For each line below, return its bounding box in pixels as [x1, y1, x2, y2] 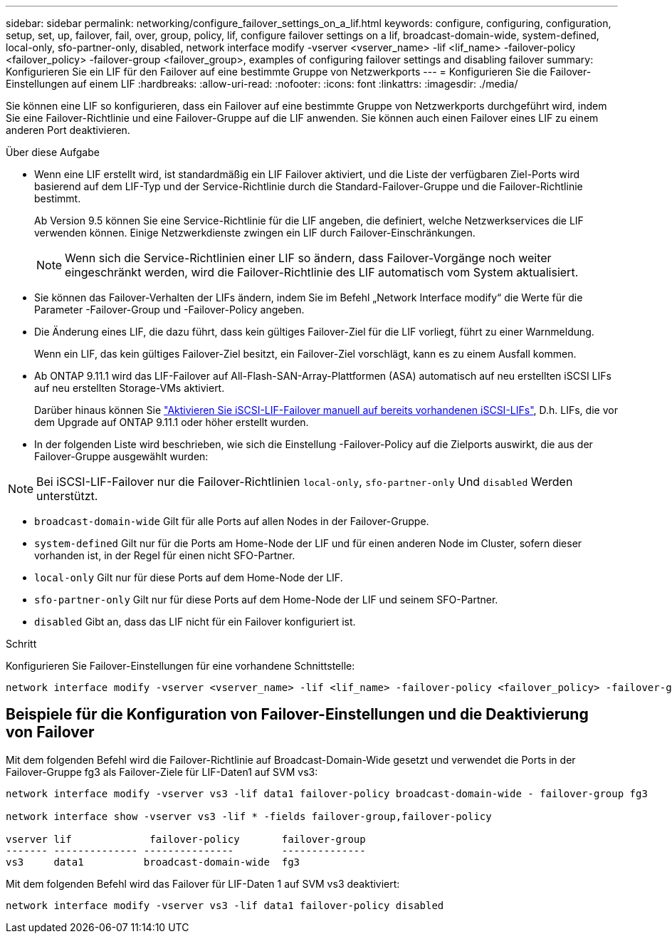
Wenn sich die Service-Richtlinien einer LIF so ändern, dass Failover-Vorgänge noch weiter [65, 251, 552, 265]
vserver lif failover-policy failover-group [6, 833, 366, 845]
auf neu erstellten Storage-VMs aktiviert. [34, 382, 225, 394]
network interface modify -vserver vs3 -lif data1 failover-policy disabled [6, 899, 444, 911]
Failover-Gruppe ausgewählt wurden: [34, 450, 209, 462]
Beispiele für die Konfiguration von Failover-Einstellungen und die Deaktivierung [6, 705, 589, 724]
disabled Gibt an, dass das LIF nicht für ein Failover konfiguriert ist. [34, 616, 356, 628]
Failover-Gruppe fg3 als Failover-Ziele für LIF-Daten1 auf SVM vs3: [6, 765, 318, 778]
